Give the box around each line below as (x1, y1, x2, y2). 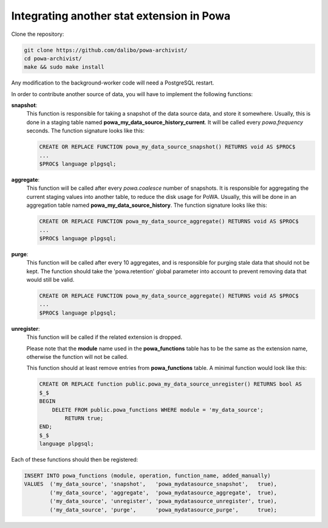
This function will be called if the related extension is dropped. (26, 333, 182, 341)
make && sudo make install (24, 64, 104, 71)
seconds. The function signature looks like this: (26, 127, 145, 134)
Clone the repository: (11, 30, 64, 38)
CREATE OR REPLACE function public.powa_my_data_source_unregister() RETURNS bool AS (39, 381, 302, 387)
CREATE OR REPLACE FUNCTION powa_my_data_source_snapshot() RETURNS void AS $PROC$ (39, 144, 296, 150)
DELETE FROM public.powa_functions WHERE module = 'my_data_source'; (52, 406, 264, 413)
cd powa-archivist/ (24, 55, 82, 62)
